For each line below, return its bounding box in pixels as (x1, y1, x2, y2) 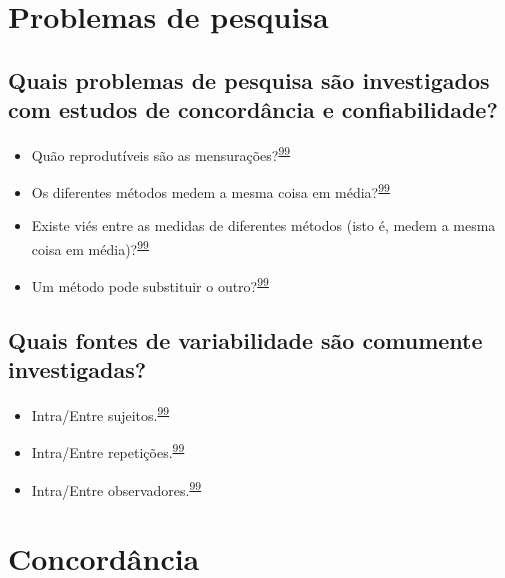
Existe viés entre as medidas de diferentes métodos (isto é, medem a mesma (31, 215, 496, 236)
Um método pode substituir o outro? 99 (31, 273, 269, 296)
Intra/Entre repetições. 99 (31, 439, 185, 463)
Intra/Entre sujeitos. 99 (31, 402, 170, 425)
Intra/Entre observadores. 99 (31, 476, 202, 500)
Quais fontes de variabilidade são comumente (8, 324, 483, 355)
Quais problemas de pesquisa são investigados (8, 64, 490, 95)
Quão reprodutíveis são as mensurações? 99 (31, 141, 291, 165)
